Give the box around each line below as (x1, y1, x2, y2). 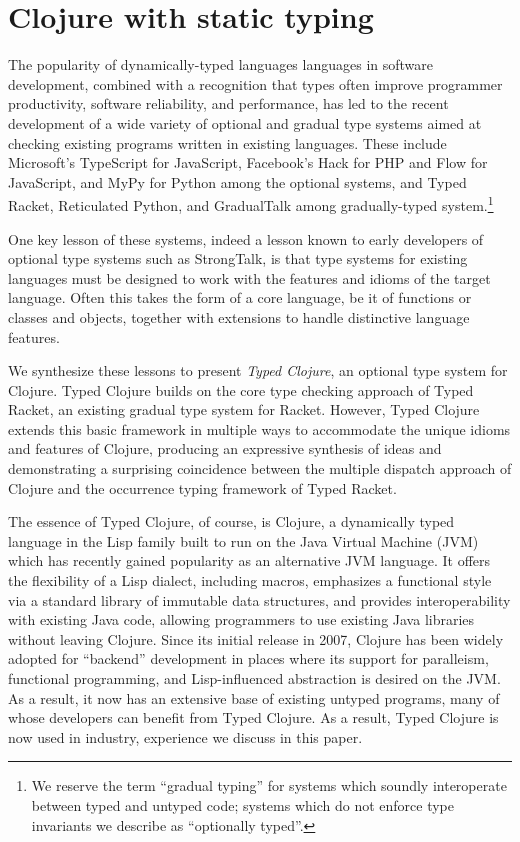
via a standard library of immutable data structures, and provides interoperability (8, 589, 511, 610)
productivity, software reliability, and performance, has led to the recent (8, 93, 449, 114)
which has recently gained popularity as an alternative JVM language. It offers (8, 550, 491, 571)
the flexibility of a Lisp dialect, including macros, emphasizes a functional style (8, 570, 492, 591)
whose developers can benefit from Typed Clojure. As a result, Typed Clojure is (8, 707, 499, 728)
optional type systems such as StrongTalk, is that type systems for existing (8, 248, 468, 269)
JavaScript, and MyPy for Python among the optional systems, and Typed (8, 171, 467, 192)
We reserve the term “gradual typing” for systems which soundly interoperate (31, 775, 507, 796)
